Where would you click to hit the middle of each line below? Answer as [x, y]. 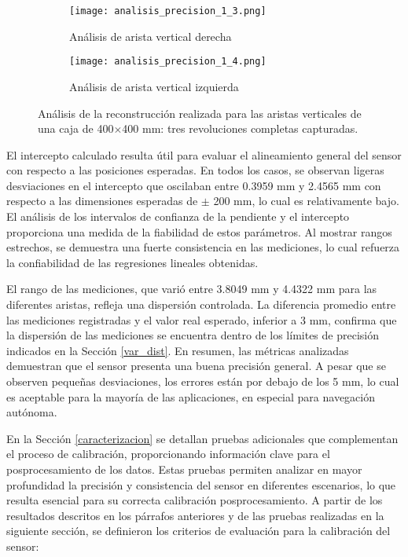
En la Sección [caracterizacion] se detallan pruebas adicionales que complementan [202, 438]
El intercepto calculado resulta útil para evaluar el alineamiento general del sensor [204, 154]
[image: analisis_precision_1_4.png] [168, 62]
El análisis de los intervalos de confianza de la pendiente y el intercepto [178, 216]
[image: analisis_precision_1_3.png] [168, 11]
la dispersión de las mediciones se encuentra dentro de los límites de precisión [193, 335]
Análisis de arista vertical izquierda [154, 86]
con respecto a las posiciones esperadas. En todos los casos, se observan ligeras [195, 170]
